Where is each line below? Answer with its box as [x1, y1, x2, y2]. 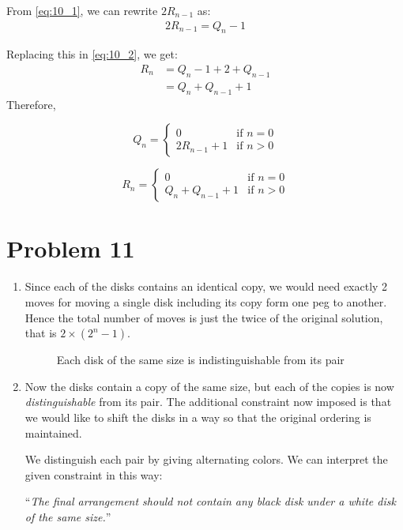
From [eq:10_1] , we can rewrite [6, 2, 158, 18]
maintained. [24, 424, 82, 441]
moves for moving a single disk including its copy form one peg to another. [24, 293, 387, 310]
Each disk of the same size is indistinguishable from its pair [56, 351, 345, 368]
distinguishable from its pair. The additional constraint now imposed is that [24, 393, 392, 410]
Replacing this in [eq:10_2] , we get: [6, 46, 178, 62]
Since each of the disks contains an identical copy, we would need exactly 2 [24, 278, 388, 295]
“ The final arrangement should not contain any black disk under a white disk [24, 493, 396, 509]
